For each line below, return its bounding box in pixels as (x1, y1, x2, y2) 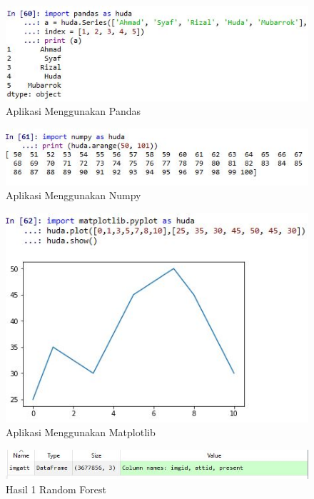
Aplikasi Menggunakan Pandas (6, 104, 141, 119)
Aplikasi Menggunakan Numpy (6, 188, 141, 203)
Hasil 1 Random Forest (6, 481, 106, 496)
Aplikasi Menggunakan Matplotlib (6, 425, 156, 440)
